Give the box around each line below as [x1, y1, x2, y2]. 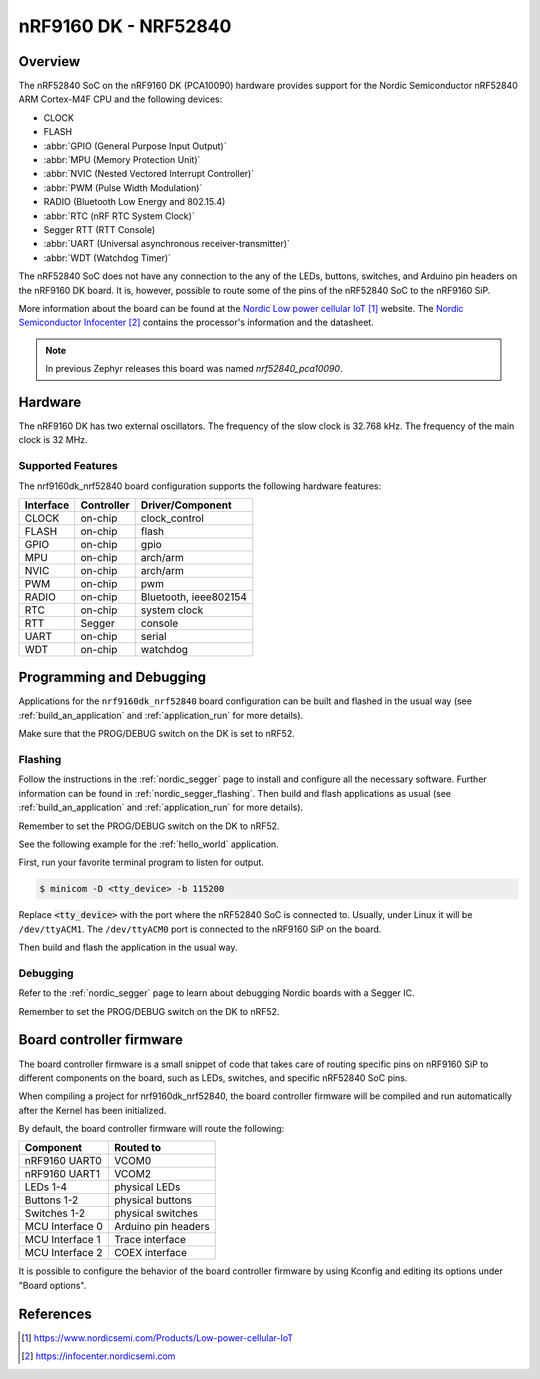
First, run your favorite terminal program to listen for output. [18, 856, 265, 869]
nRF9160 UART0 [24, 1154, 102, 1168]
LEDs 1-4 [24, 1180, 68, 1194]
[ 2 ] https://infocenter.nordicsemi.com [21, 1350, 176, 1362]
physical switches [113, 1206, 199, 1220]
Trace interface [113, 1233, 187, 1247]
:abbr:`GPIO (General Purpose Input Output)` [43, 140, 227, 152]
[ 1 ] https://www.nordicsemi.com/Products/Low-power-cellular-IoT [21, 1331, 294, 1344]
